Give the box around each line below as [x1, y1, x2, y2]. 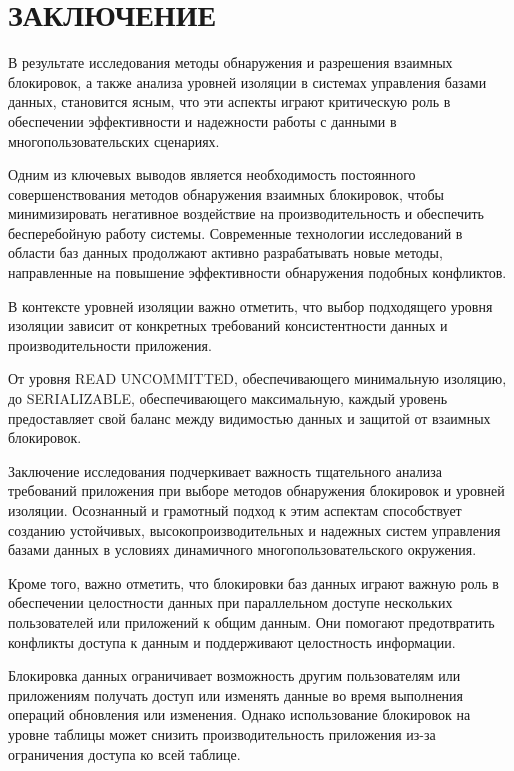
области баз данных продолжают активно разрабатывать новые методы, [8, 242, 443, 263]
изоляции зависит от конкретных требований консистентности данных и [8, 315, 448, 336]
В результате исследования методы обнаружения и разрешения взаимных [8, 52, 453, 73]
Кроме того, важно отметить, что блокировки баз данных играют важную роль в [8, 572, 499, 593]
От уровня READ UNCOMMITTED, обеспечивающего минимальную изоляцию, [8, 368, 507, 389]
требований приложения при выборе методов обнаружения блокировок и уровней [8, 480, 505, 501]
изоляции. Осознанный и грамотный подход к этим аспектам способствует [8, 500, 462, 520]
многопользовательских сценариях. [8, 130, 220, 151]
